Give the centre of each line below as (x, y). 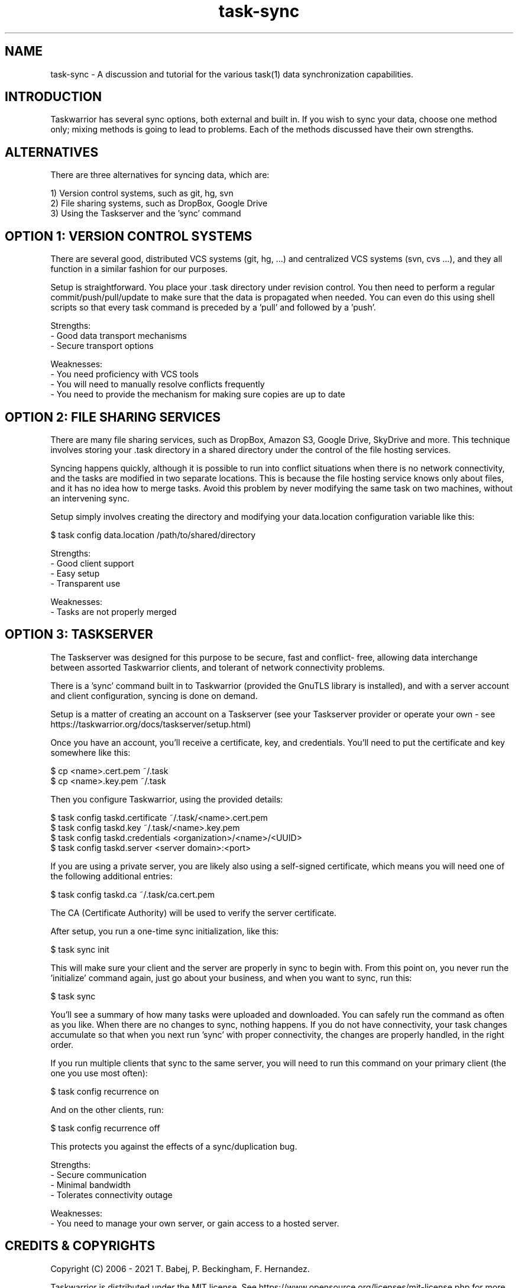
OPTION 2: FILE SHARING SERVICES (113, 417)
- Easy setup (75, 573)
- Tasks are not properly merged (114, 611)
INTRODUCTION (54, 97)
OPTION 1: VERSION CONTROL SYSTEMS (129, 236)
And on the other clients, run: (107, 1109)
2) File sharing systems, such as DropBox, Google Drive (159, 203)
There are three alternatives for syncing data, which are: (160, 175)
